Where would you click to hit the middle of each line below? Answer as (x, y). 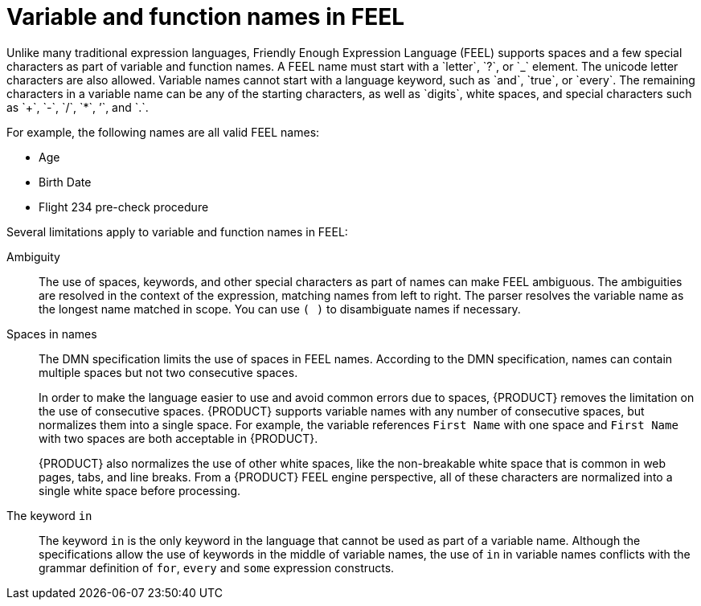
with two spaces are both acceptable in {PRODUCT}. (178, 438)
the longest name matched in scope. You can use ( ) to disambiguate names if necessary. (280, 309)
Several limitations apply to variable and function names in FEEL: (177, 231)
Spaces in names (52, 334)
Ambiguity (33, 256)
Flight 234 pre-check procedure (124, 207)
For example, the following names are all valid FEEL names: (163, 132)
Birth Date (65, 182)
